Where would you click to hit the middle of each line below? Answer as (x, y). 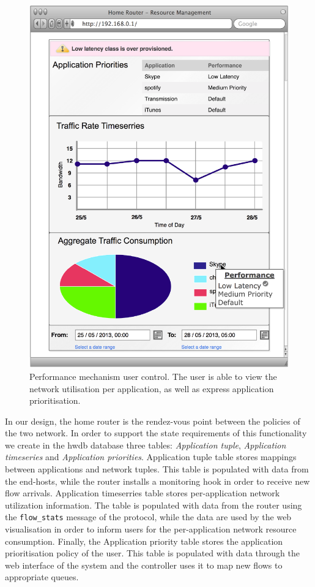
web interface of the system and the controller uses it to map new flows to (144, 565)
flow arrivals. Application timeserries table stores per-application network (143, 493)
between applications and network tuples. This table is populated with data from (157, 469)
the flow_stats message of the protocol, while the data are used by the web (148, 517)
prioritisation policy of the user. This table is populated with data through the (152, 553)
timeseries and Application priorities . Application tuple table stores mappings (151, 457)
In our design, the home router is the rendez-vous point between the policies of (153, 421)
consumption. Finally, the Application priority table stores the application (144, 541)
